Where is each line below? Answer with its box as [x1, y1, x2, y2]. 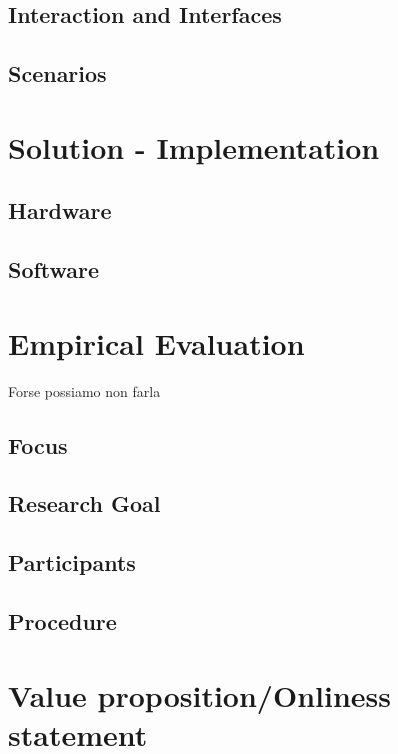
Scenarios [8, 58, 107, 89]
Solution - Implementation [8, 126, 380, 167]
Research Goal [8, 488, 161, 519]
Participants [8, 547, 136, 578]
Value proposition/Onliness [8, 674, 391, 715]
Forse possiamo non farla [8, 380, 161, 401]
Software [8, 254, 100, 285]
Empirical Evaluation [8, 322, 305, 363]
